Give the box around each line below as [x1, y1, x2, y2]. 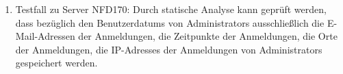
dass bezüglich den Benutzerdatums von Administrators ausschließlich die [15, 15, 325, 29]
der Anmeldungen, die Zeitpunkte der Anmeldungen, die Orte [78, 29, 338, 43]
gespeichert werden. [15, 56, 98, 70]
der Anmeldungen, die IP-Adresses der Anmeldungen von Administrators [15, 42, 322, 56]
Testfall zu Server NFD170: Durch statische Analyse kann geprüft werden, [15, 2, 327, 16]
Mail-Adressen [15, 29, 75, 43]
